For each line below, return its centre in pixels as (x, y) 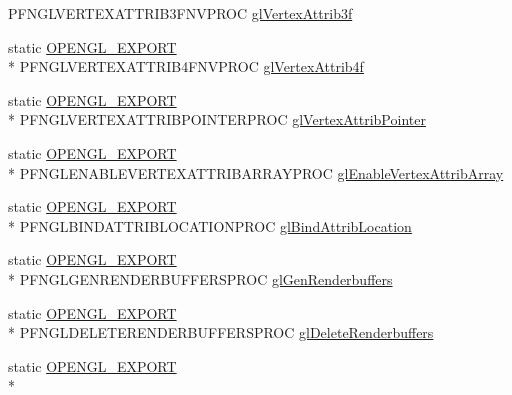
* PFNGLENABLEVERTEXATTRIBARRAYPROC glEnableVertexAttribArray (256, 172)
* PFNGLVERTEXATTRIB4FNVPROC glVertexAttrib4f (186, 66)
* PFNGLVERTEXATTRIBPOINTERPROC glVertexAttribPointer (217, 119)
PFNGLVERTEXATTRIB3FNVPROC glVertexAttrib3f (180, 13)
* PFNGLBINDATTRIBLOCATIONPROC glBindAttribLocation (210, 225)
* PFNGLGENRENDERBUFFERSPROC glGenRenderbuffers (200, 278)
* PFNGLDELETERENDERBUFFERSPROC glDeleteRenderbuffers (221, 332)
